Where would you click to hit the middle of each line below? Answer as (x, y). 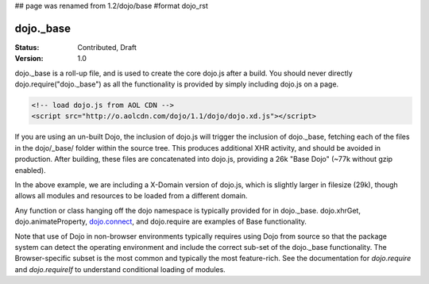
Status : (27, 47)
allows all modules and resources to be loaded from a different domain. (131, 196)
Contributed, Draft (107, 47)
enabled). (31, 170)
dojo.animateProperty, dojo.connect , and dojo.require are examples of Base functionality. (161, 221)
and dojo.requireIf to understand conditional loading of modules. (120, 269)
